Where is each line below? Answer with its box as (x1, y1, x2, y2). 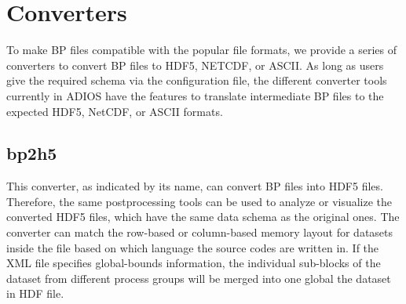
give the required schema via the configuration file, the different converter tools (6, 72, 387, 89)
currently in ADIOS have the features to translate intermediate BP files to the (6, 87, 384, 103)
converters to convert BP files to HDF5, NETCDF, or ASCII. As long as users (6, 56, 384, 73)
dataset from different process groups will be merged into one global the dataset (6, 270, 391, 286)
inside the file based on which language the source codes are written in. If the (6, 239, 379, 255)
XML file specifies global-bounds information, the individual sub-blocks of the (6, 255, 381, 271)
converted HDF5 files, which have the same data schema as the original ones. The (6, 208, 400, 225)
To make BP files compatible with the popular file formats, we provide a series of (6, 42, 397, 58)
